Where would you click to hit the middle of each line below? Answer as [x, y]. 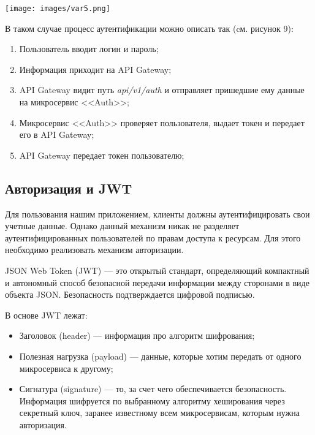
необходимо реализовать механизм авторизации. [94, 250]
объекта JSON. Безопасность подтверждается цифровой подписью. [130, 294]
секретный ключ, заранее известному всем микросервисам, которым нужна [159, 413]
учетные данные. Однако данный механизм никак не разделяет [122, 226]
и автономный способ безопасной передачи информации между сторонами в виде [157, 282]
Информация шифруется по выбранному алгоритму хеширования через [152, 400]
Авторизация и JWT [69, 188]
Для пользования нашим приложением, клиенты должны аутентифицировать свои [157, 214]
